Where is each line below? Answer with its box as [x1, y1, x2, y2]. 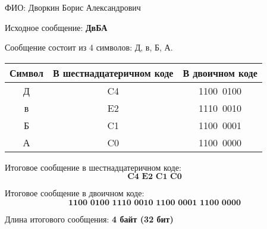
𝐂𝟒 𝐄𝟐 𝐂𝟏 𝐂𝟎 [127, 172, 182, 181]
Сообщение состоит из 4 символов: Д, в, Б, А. [5, 41, 173, 54]
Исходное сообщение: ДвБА [5, 21, 108, 33]
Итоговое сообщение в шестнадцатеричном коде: [5, 161, 181, 173]
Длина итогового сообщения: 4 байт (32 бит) [5, 212, 174, 225]
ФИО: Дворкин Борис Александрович [5, 1, 141, 13]
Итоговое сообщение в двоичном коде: [5, 187, 145, 199]
